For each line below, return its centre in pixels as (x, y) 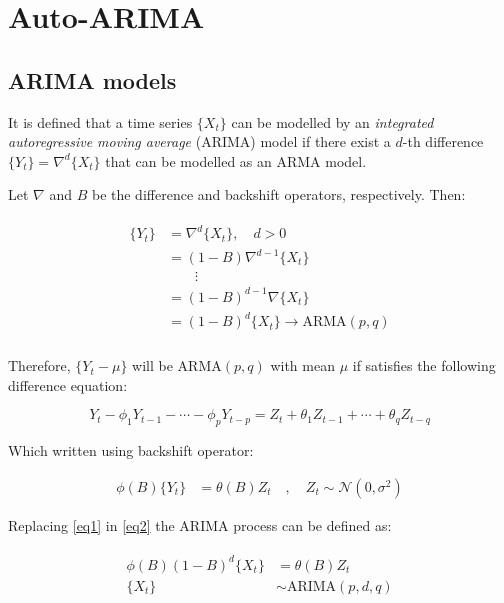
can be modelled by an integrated (332, 121)
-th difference (443, 141)
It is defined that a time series (100, 121)
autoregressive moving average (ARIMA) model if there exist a (199, 141)
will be (152, 365)
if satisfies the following (424, 365)
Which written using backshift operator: (131, 450)
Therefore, (39, 365)
